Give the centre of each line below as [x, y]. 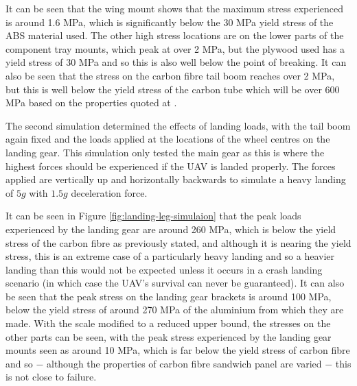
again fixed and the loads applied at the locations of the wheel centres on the [168, 139]
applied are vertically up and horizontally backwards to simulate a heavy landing [176, 179]
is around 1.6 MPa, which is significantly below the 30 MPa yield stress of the [170, 22]
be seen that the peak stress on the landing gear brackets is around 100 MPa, [169, 296]
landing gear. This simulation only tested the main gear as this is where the [165, 152]
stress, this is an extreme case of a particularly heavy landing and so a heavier [170, 256]
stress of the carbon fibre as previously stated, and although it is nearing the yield [178, 242]
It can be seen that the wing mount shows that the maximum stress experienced [175, 8]
